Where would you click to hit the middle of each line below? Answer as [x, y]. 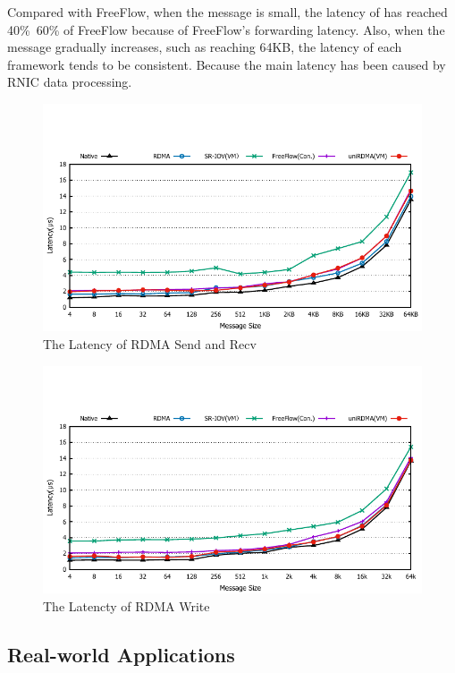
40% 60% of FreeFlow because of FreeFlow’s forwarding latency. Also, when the [226, 29]
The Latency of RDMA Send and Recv [150, 343]
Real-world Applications [121, 654]
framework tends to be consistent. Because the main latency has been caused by [227, 64]
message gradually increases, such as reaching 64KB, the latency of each [205, 47]
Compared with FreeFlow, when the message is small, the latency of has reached [227, 12]
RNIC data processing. [70, 82]
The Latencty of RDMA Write [126, 605]
